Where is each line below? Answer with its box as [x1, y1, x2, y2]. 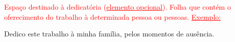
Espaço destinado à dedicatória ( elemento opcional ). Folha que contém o [4, 2, 231, 12]
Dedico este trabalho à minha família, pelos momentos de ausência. [4, 28, 215, 39]
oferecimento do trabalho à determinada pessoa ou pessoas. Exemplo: [4, 11, 221, 22]
